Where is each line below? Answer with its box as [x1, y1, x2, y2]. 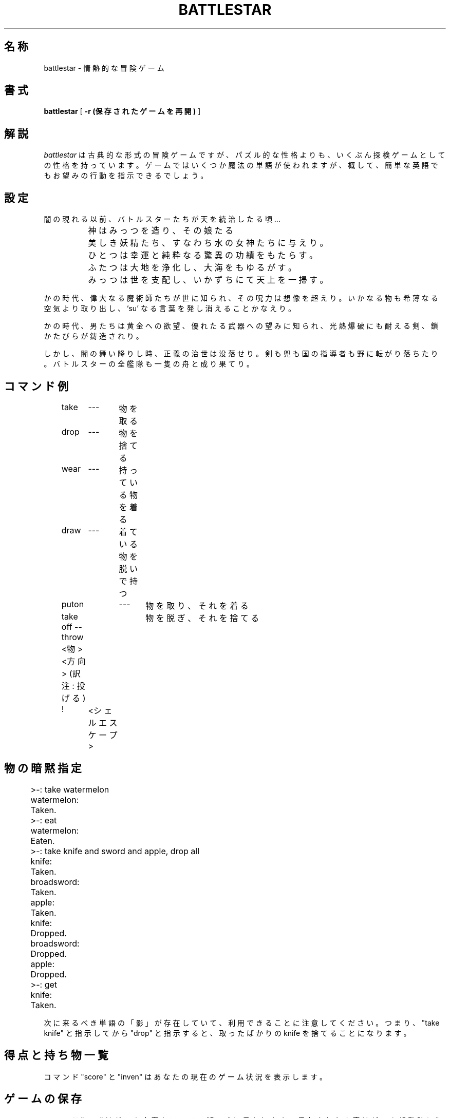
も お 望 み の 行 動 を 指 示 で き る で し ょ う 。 [44, 171, 208, 180]
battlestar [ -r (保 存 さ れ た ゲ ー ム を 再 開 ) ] [44, 107, 201, 116]
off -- [61, 621, 82, 632]
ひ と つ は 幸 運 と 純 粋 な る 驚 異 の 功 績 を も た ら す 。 [88, 250, 317, 261]
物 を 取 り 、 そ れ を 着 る [145, 600, 249, 611]
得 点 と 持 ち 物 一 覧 [4, 1049, 108, 1062]
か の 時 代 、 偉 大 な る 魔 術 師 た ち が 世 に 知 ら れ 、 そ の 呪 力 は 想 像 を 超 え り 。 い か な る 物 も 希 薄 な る [44, 294, 438, 303]
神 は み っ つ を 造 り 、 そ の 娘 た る [88, 225, 233, 236]
